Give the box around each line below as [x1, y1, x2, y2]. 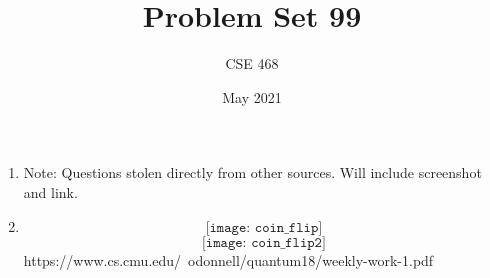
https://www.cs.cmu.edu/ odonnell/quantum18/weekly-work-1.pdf [23, 249, 434, 270]
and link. [23, 181, 78, 202]
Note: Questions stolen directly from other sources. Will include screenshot [23, 162, 482, 183]
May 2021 [222, 86, 282, 107]
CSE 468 [225, 53, 279, 74]
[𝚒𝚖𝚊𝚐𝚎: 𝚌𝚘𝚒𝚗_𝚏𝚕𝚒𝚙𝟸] [201, 235, 326, 250]
